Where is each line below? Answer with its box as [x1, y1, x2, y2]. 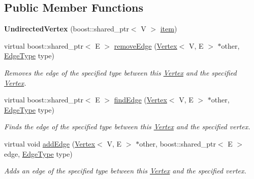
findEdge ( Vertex [114, 94, 167, 105]
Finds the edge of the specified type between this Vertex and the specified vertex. [4, 121, 250, 132]
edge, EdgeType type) [4, 148, 73, 159]
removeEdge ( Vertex [114, 40, 177, 51]
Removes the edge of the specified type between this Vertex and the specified [4, 67, 237, 78]
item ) [160, 23, 177, 34]
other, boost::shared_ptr [139, 138, 216, 149]
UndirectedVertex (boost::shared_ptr [4, 23, 129, 34]
